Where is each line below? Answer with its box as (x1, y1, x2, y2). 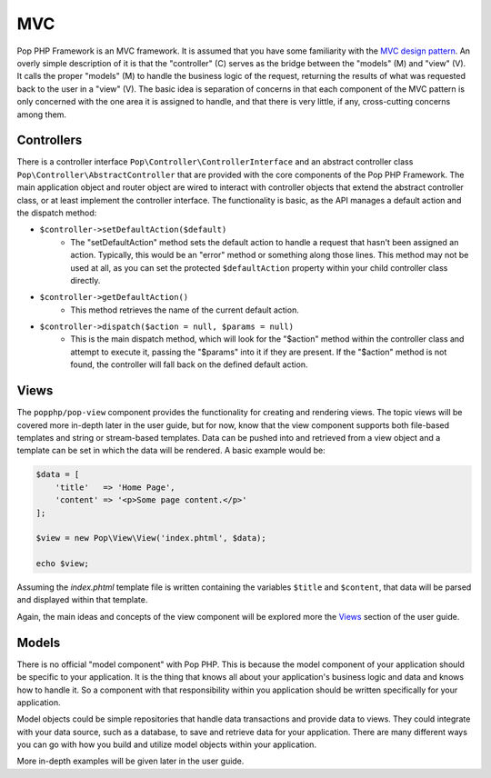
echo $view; (35, 559, 90, 569)
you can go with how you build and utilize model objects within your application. (16, 739, 317, 750)
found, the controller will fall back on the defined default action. (70, 359, 308, 370)
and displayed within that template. (16, 594, 148, 605)
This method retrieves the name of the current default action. (70, 304, 299, 315)
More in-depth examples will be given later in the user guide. (16, 755, 245, 767)
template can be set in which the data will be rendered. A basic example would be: (16, 445, 326, 456)
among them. (16, 109, 67, 120)
